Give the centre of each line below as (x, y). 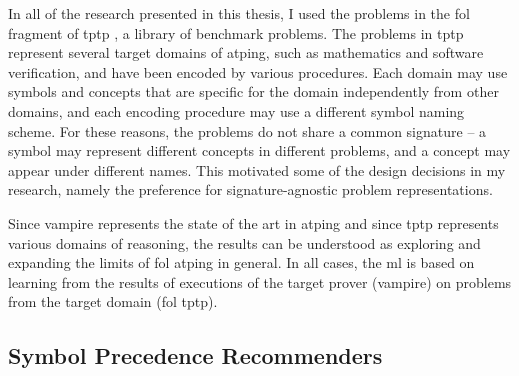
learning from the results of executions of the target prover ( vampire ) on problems (260, 281)
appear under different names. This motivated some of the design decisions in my (257, 169)
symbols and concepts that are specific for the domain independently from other (253, 91)
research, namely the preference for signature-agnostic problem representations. (250, 189)
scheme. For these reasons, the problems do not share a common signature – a (247, 130)
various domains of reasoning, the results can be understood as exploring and (244, 242)
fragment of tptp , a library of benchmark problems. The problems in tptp (236, 32)
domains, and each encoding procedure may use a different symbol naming (236, 110)
